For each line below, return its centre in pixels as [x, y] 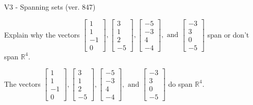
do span [180, 83]
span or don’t [228, 34]
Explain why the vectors [42, 34]
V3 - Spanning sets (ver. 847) [50, 7]
